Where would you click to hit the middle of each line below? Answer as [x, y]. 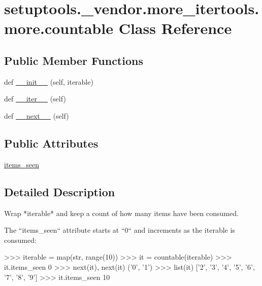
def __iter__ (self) [35, 99]
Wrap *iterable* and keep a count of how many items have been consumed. [121, 213]
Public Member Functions [74, 60]
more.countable [59, 28]
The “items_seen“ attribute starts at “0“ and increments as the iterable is [120, 230]
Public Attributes [51, 143]
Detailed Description [60, 191]
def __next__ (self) [37, 115]
